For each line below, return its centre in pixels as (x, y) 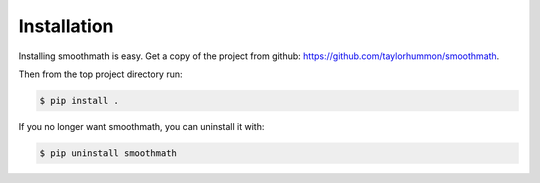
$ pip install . (79, 100)
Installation (66, 26)
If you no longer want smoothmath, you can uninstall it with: (141, 126)
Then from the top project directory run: (101, 74)
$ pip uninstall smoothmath (108, 153)
